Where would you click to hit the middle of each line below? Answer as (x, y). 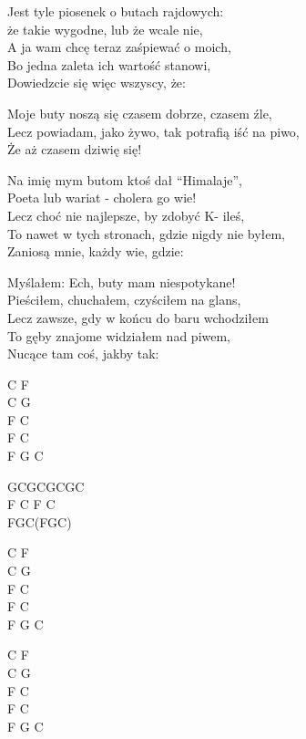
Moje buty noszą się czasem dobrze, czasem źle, (140, 113)
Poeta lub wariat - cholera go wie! (102, 198)
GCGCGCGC (46, 486)
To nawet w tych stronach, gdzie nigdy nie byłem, (147, 233)
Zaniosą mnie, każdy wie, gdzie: (96, 251)
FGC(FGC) (40, 521)
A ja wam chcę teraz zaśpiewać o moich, (119, 47)
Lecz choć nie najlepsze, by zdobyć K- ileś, (126, 215)
